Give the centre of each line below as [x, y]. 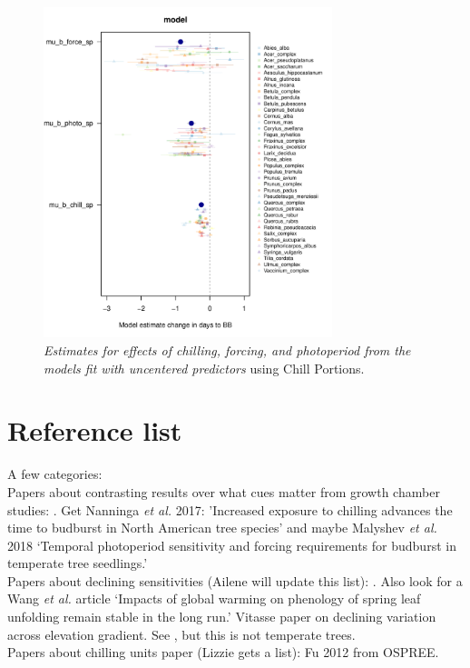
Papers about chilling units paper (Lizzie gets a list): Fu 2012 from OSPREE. [223, 652]
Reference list [95, 430]
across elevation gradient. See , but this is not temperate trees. [181, 634]
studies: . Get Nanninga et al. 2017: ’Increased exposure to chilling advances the [230, 509]
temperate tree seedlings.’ [78, 563]
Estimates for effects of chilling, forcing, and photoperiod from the [227, 350]
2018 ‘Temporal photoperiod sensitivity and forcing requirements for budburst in [232, 545]
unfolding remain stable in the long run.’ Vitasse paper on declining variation [222, 617]
